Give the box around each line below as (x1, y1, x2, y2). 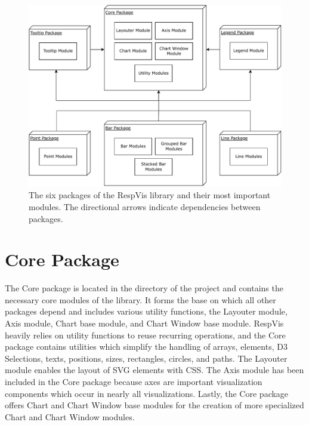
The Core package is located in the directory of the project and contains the (5, 282, 283, 294)
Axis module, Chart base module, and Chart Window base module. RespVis (5, 317, 284, 329)
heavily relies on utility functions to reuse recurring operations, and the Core (5, 328, 286, 341)
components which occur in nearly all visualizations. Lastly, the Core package (5, 387, 289, 399)
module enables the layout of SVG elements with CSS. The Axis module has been (5, 364, 304, 376)
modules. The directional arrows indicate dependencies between (29, 200, 261, 213)
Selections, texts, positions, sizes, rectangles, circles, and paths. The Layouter (5, 352, 288, 364)
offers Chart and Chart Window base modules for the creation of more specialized (5, 399, 304, 411)
